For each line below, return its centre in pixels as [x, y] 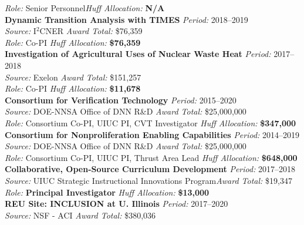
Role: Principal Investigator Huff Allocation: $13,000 [107, 192]
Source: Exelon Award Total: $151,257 [73, 77]
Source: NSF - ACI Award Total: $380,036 [80, 215]
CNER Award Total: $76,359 [91, 31]
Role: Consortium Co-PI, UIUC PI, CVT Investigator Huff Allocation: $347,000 [151, 122]
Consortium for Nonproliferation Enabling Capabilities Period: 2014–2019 [152, 134]
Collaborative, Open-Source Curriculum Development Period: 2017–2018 [150, 169]
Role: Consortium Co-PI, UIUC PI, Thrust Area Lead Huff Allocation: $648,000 [151, 157]
